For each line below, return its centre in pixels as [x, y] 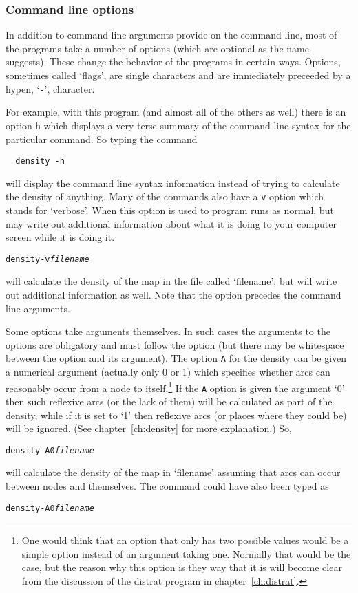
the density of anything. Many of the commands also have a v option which [165, 196]
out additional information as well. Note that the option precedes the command [173, 295]
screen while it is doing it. [60, 237]
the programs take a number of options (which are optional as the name [157, 48]
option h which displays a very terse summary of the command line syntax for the [178, 125]
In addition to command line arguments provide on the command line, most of [171, 35]
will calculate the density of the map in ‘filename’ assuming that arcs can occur [173, 472]
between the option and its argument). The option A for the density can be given [176, 358]
